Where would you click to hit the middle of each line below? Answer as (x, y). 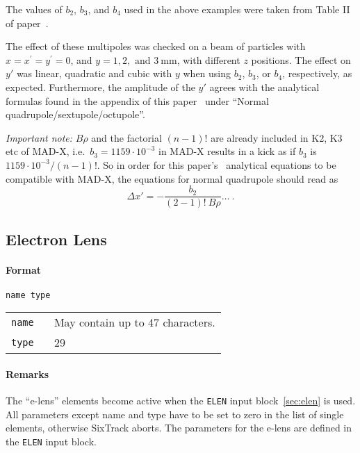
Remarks (27, 374)
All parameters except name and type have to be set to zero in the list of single (175, 414)
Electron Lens (56, 239)
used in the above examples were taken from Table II (237, 9)
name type (28, 295)
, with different (208, 59)
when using (207, 73)
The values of (34, 9)
